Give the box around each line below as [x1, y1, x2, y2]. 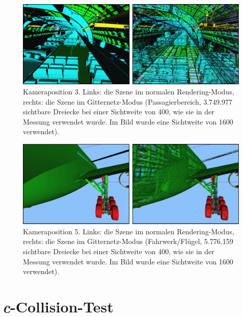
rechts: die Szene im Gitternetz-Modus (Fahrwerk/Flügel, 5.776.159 [23, 236, 233, 247]
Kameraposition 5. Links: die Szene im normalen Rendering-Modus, [23, 226, 234, 236]
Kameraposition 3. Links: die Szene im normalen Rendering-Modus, [23, 86, 234, 96]
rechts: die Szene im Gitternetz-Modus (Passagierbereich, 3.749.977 [23, 96, 233, 107]
